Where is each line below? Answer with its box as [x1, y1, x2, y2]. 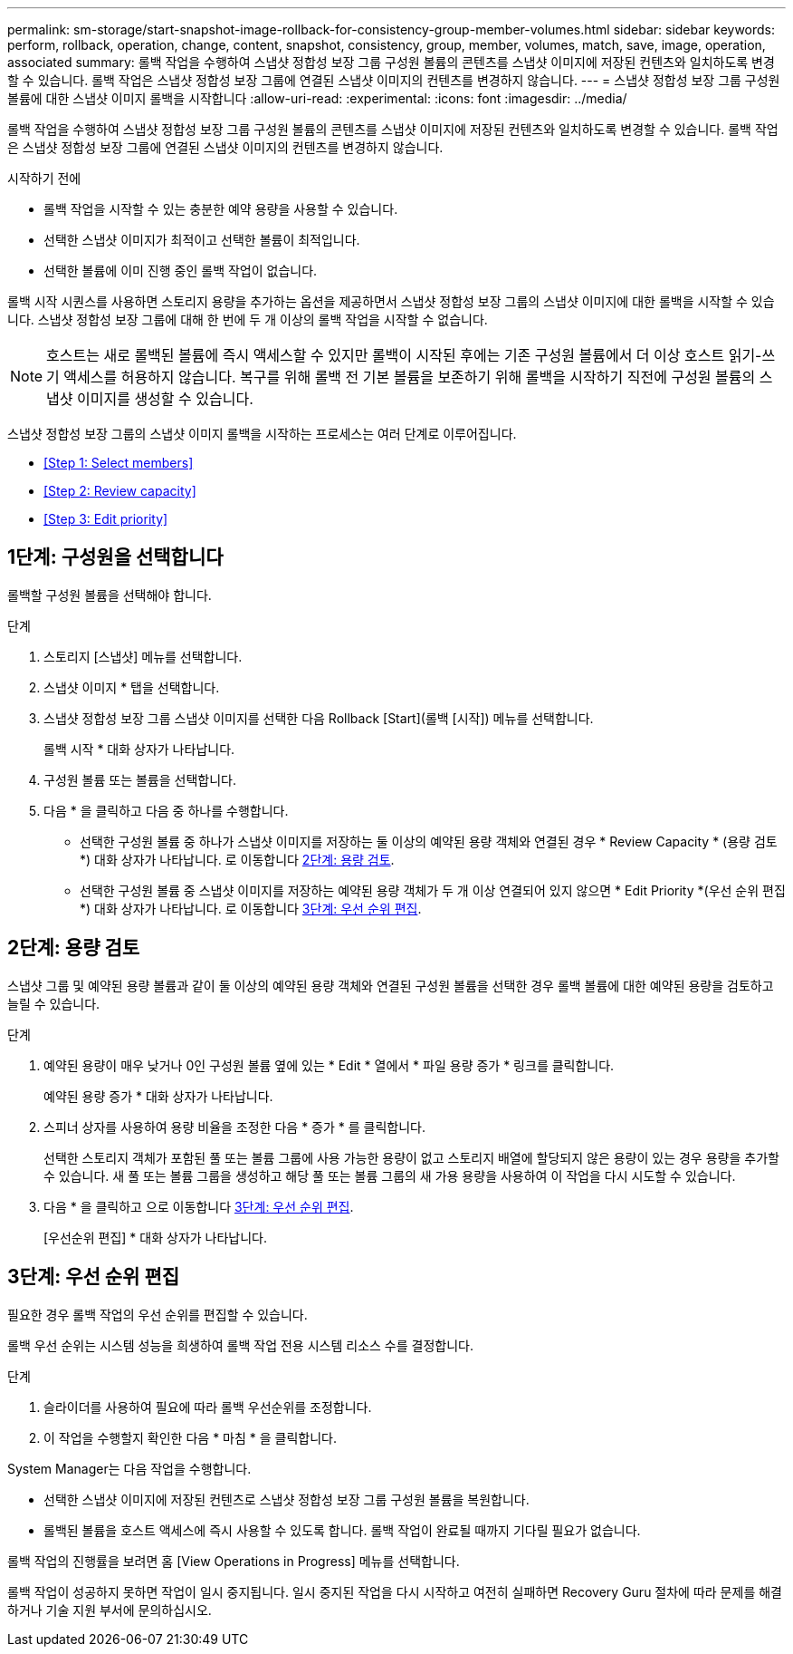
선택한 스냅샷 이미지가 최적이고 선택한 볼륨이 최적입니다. [43, 232, 360, 247]
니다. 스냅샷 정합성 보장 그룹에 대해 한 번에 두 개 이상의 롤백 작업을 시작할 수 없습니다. [7, 312, 488, 327]
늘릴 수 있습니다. [7, 995, 100, 1011]
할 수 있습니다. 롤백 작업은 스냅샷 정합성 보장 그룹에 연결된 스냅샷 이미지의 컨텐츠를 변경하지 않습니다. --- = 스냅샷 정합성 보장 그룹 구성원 [7, 73, 780, 88]
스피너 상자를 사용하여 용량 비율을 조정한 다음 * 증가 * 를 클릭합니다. [43, 1118, 426, 1135]
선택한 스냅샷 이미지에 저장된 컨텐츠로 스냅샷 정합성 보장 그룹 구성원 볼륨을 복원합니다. [43, 1491, 530, 1507]
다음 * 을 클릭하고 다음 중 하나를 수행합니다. [43, 802, 289, 818]
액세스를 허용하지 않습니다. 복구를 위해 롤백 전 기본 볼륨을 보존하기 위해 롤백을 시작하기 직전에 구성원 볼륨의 [63, 368, 756, 386]
